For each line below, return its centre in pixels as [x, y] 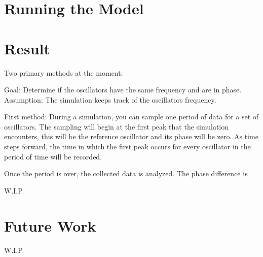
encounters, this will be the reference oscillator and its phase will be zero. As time [131, 136]
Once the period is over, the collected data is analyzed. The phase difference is [126, 173]
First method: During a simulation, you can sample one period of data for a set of [131, 117]
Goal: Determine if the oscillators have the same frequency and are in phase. [123, 90]
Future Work [50, 225]
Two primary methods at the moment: [64, 72]
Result [27, 48]
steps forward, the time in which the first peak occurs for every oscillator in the [127, 147]
